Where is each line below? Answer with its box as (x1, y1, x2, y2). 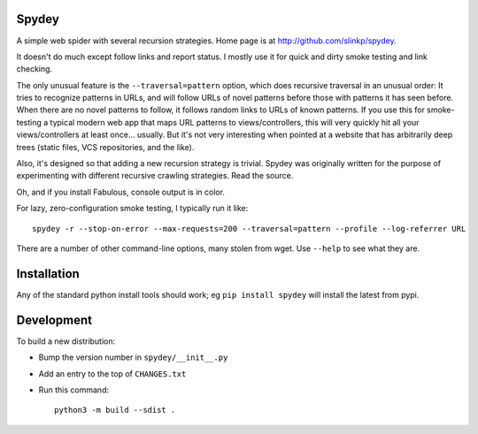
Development (16, 312, 93, 327)
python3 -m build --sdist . (54, 405, 176, 415)
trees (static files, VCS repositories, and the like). (16, 141, 195, 152)
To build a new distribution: (16, 336, 116, 346)
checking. (16, 64, 53, 74)
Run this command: (38, 385, 110, 395)
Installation (16, 266, 80, 281)
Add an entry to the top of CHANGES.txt (38, 368, 187, 379)
